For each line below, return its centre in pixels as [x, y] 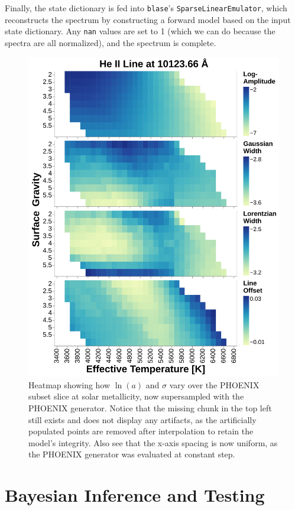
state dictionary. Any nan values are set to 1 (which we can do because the [140, 31]
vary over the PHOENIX [214, 384]
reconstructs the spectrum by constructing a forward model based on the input [148, 19]
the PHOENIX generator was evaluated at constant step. [132, 454]
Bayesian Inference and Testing [135, 495]
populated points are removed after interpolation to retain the [141, 431]
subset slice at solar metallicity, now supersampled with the [136, 396]
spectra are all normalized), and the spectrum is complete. [111, 42]
